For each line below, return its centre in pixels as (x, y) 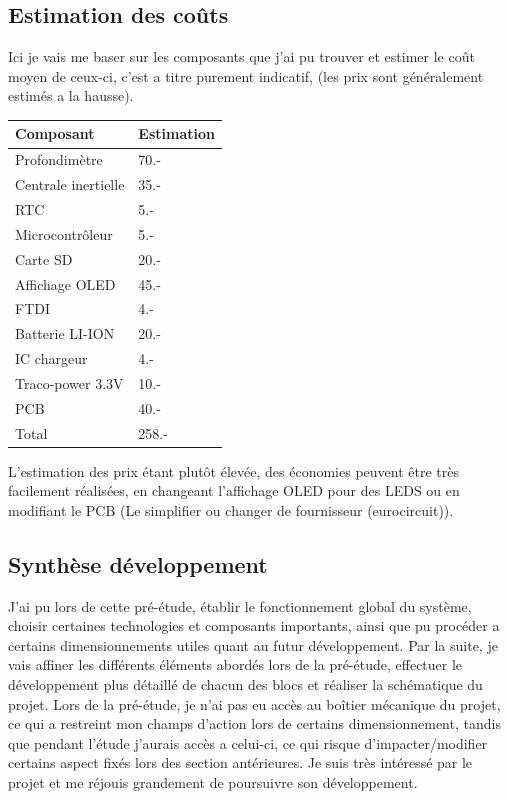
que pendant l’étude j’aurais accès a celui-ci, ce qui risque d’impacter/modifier (248, 742)
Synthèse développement (138, 563)
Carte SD (44, 258)
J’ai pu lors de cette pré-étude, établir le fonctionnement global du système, (240, 605)
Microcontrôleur (64, 233)
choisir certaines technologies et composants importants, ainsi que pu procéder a (254, 625)
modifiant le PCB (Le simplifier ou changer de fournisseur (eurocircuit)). (231, 509)
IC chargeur (51, 358)
